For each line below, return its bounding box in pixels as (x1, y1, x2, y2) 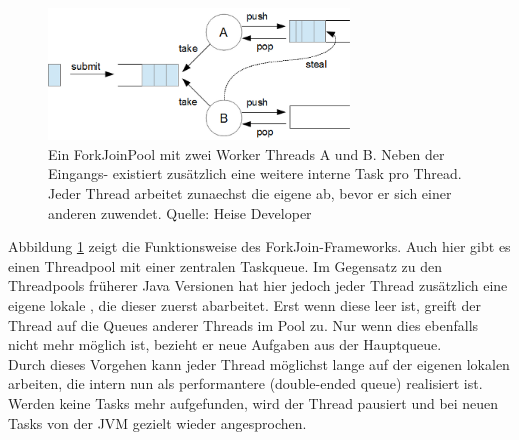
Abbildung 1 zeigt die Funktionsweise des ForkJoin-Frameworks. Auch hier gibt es (8, 236, 511, 257)
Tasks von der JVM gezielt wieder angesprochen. (8, 412, 307, 433)
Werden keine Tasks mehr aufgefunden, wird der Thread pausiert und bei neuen (8, 393, 499, 413)
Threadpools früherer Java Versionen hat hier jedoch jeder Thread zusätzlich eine (8, 275, 508, 296)
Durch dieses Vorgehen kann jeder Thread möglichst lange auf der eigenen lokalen (8, 353, 510, 374)
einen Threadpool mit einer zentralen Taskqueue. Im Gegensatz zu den (8, 255, 442, 276)
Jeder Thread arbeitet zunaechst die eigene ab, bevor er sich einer (48, 183, 452, 204)
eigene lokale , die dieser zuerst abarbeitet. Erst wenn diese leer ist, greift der (8, 295, 481, 316)
